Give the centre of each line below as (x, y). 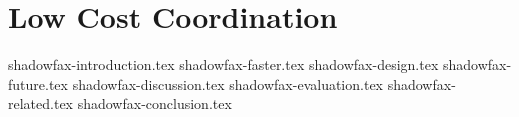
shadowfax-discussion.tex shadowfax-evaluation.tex (227, 83)
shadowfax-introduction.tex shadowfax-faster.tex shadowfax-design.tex (223, 64)
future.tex (38, 83)
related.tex (40, 103)
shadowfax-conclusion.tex (154, 103)
